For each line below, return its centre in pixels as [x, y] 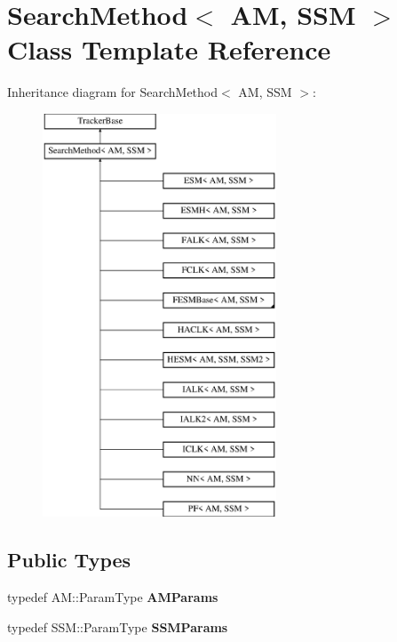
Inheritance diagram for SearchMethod [113, 92]
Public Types [69, 560]
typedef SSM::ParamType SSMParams [118, 626]
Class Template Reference [169, 49]
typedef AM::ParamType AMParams [113, 597]
